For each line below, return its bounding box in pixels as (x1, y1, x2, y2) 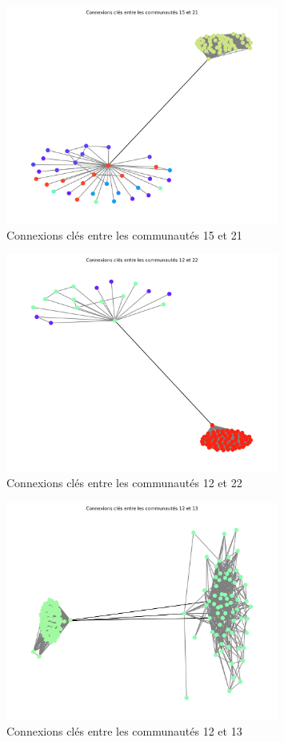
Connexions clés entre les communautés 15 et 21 (6, 226, 242, 243)
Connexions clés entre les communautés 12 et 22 (6, 474, 242, 491)
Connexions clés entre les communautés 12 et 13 (6, 722, 242, 739)
